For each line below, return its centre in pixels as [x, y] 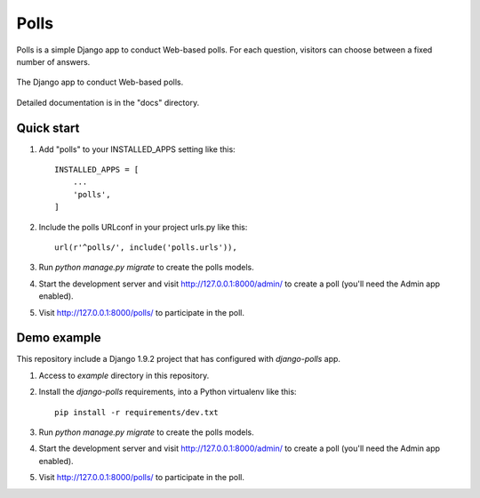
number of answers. [53, 61]
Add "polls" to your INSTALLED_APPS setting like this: [137, 149]
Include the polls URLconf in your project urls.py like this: [143, 227]
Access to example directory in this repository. [124, 375]
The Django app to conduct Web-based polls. [100, 82]
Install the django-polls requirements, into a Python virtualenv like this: [168, 392]
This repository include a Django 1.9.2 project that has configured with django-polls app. [179, 359]
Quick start [48, 128]
